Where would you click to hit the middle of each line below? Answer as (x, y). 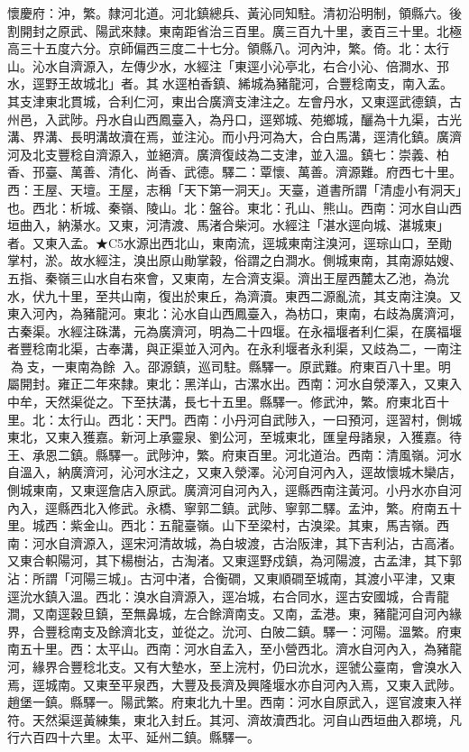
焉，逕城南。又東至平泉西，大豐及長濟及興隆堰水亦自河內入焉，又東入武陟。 (234, 684)
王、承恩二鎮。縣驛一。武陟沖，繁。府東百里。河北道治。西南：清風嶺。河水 (234, 454)
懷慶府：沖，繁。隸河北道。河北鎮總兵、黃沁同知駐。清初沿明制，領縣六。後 (234, 13)
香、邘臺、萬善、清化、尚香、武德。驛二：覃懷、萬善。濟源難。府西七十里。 (234, 172)
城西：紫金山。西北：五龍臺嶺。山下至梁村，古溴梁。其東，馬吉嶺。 (234, 525)
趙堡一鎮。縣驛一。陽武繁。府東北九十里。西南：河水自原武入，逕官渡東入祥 (234, 702)
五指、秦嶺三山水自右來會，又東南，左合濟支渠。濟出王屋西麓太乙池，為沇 (228, 277)
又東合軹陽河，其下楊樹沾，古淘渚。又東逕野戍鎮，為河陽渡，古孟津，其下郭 (234, 560)
